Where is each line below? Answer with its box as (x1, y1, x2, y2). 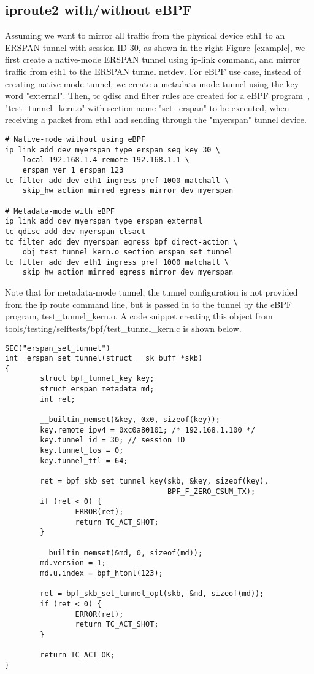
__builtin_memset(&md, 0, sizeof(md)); (40, 548, 203, 557)
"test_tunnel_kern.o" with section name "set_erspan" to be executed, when (5, 101, 289, 114)
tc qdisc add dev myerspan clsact (5, 227, 146, 236)
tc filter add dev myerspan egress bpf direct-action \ (5, 237, 238, 246)
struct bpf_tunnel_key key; (40, 374, 155, 383)
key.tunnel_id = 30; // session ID (40, 436, 185, 445)
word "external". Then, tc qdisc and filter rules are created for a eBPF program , (5, 89, 310, 102)
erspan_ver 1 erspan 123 (22, 165, 124, 174)
